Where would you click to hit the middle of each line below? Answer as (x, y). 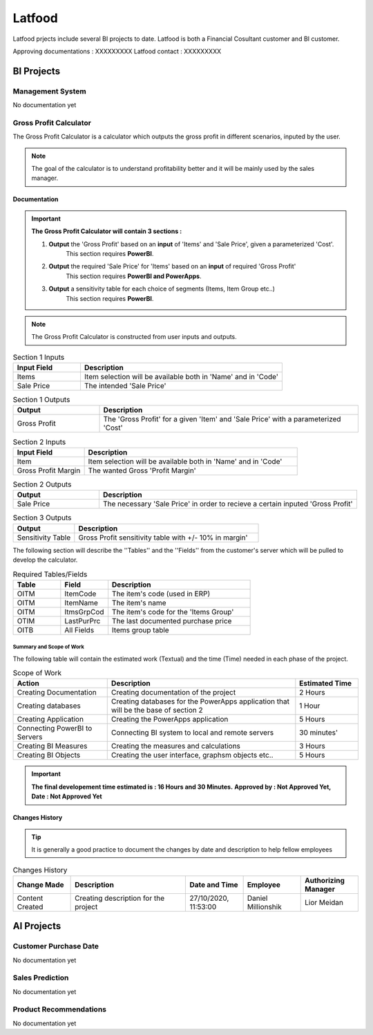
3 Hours (313, 746)
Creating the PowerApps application (170, 720)
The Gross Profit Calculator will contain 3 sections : (107, 231)
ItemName (81, 603)
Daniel (257, 898)
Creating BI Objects (49, 755)
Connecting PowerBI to (55, 729)
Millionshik (265, 906)
